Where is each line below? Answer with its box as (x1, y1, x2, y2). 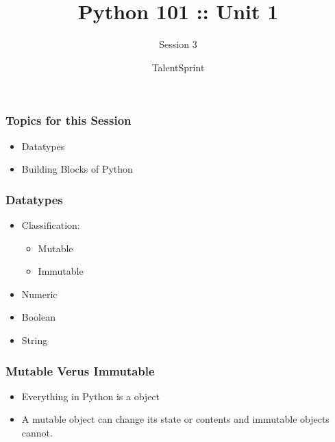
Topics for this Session (5, 112, 132, 129)
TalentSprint (151, 60, 205, 74)
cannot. (21, 425, 53, 439)
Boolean (21, 310, 55, 324)
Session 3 (159, 37, 197, 51)
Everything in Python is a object (21, 389, 160, 403)
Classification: (21, 218, 80, 232)
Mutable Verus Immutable (5, 362, 155, 379)
